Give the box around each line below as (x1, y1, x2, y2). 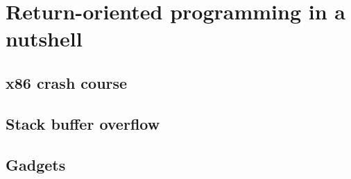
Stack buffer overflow (6, 112, 160, 134)
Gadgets (6, 153, 66, 175)
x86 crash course (6, 71, 128, 93)
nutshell (6, 24, 83, 53)
